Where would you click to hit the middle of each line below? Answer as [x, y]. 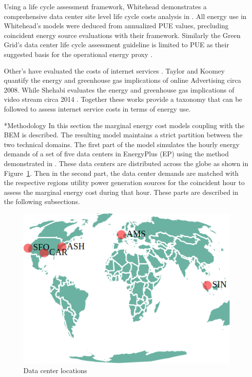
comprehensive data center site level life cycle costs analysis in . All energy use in [125, 16]
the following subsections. [42, 201]
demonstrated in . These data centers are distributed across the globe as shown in [126, 163]
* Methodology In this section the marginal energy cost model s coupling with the [124, 125]
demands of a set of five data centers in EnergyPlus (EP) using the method [116, 154]
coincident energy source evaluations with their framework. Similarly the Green [122, 35]
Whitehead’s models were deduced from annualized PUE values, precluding [116, 26]
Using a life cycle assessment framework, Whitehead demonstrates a [105, 6]
